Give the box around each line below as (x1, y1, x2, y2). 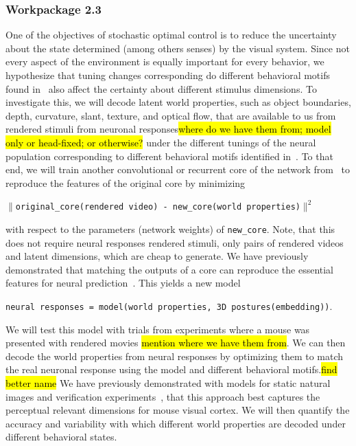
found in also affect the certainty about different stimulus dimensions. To (5, 81, 317, 96)
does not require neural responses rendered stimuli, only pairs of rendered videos (5, 235, 344, 249)
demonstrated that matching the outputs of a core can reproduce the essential (5, 262, 334, 276)
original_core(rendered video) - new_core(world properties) (15, 202, 300, 212)
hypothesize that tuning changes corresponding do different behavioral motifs (5, 68, 331, 82)
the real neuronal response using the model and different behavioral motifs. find (5, 362, 337, 377)
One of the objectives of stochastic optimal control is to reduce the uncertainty (5, 27, 337, 42)
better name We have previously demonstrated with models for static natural (5, 376, 331, 390)
